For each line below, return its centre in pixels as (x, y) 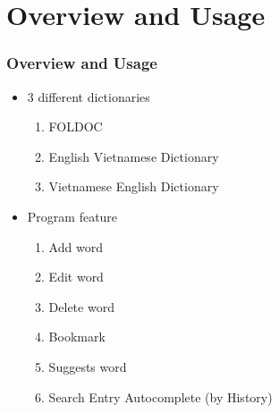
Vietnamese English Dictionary (134, 186)
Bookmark (77, 337)
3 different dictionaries (89, 96)
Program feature (72, 216)
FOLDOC (76, 126)
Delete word (81, 306)
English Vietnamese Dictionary (134, 156)
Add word (76, 246)
